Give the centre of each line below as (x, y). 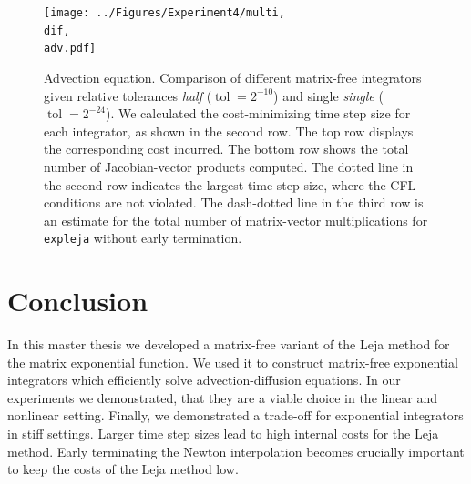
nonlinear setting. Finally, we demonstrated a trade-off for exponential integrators (235, 415)
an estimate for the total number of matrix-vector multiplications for (236, 220)
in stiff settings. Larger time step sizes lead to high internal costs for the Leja (223, 434)
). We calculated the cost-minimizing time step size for (258, 113)
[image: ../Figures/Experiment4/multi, (164, 13)
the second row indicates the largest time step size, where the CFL (230, 184)
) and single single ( (328, 95)
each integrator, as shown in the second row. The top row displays (229, 131)
